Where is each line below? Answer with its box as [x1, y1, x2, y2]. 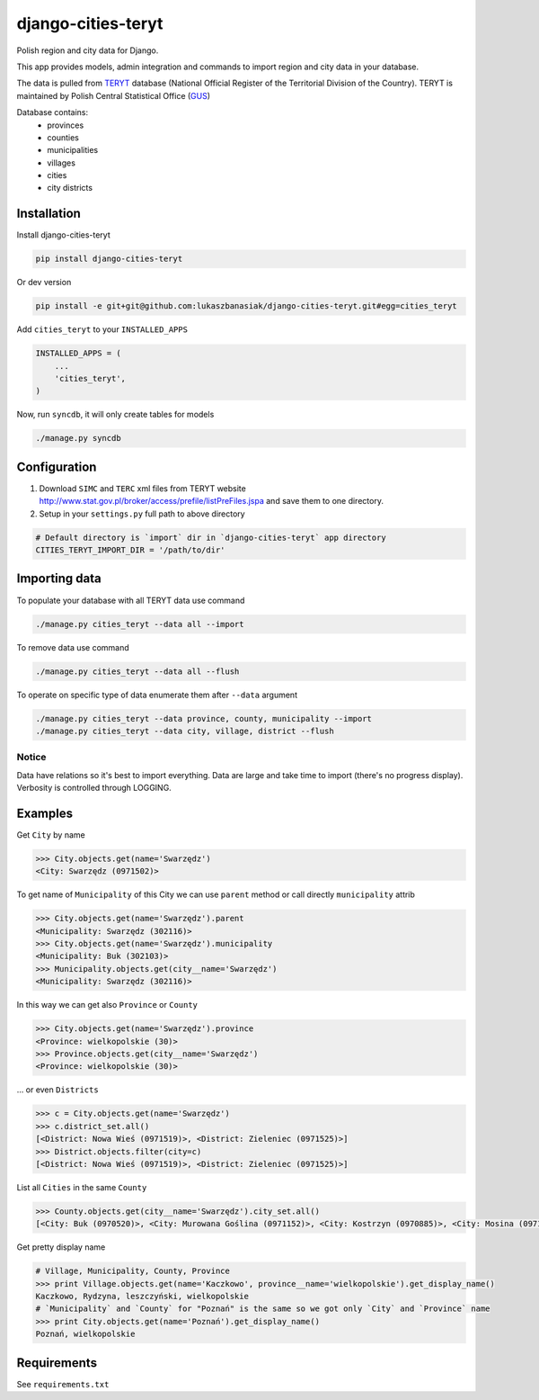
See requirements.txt [16, 1378, 110, 1389]
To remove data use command [16, 642, 129, 652]
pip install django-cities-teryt [35, 254, 183, 265]
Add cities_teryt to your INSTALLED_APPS [16, 324, 189, 335]
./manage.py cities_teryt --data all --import [35, 619, 244, 629]
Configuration [16, 459, 97, 474]
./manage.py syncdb [35, 433, 121, 444]
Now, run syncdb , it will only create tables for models [16, 409, 215, 420]
